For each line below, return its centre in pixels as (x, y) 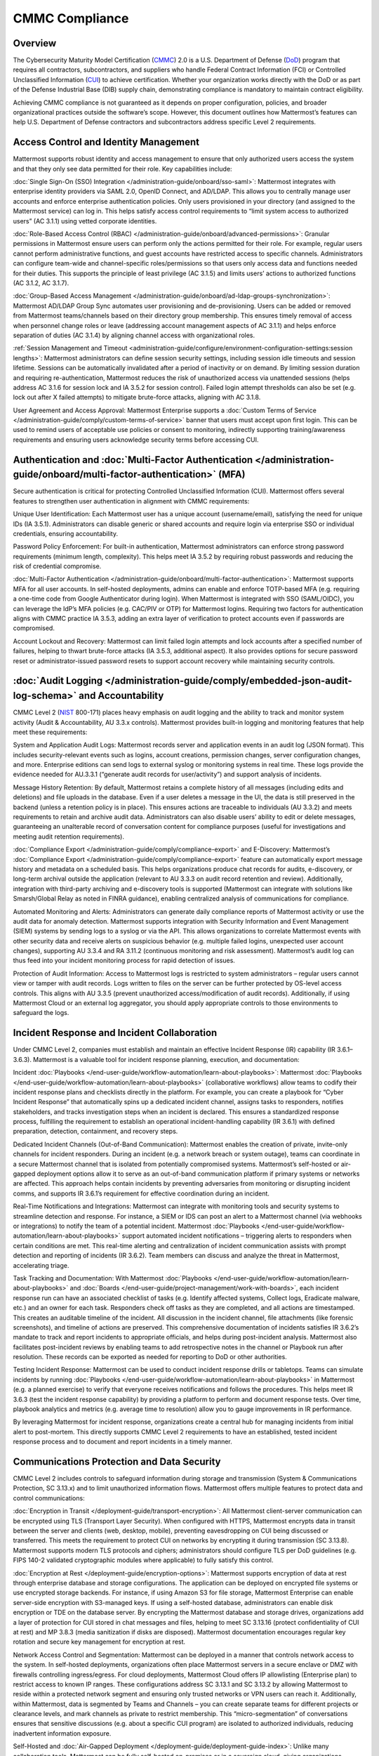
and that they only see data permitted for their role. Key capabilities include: (122, 169)
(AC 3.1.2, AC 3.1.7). (41, 283)
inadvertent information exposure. (62, 1733)
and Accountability (121, 696)
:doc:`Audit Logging (58, 681)
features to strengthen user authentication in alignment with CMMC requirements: (131, 501)
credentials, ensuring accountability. (66, 533)
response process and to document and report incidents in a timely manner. (123, 1442)
